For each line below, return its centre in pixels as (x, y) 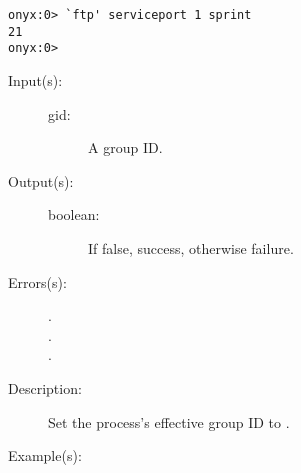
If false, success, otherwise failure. (191, 247)
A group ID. (125, 147)
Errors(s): (37, 281)
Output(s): (41, 180)
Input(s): (35, 79)
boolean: (74, 214)
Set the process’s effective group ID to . (169, 421)
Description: (45, 387)
